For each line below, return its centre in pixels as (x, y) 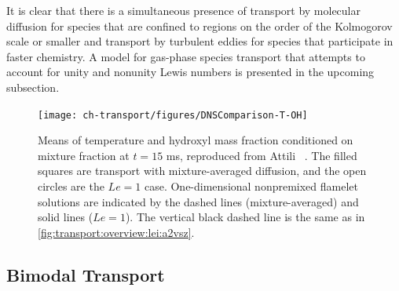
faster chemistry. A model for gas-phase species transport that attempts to (186, 56)
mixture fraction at (84, 155)
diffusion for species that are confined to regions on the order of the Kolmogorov (199, 25)
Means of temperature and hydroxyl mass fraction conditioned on (196, 140)
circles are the (71, 186)
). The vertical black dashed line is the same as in (245, 217)
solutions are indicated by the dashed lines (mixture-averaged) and (198, 201)
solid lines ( (66, 217)
